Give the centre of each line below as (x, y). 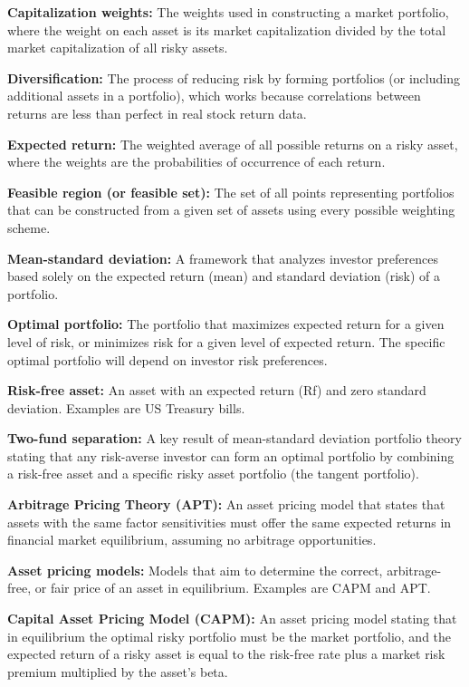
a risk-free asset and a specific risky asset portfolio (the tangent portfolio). (213, 474)
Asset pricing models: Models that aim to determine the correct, (195, 570)
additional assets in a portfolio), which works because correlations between (214, 96)
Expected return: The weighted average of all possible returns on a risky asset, (233, 144)
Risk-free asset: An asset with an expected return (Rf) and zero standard (217, 390)
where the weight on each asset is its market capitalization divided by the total (227, 29)
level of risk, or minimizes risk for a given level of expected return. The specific (226, 341)
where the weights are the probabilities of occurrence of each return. (196, 162)
